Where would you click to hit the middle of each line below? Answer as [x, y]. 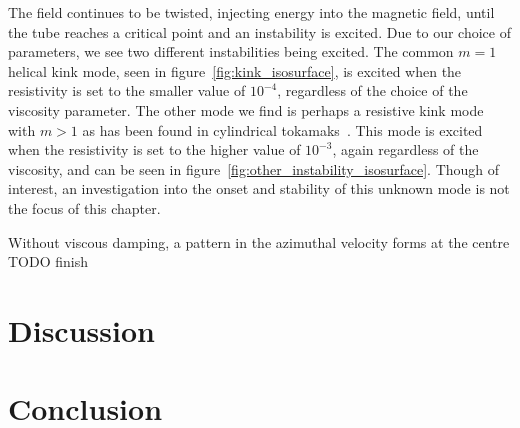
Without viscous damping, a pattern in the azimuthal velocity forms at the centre [259, 241]
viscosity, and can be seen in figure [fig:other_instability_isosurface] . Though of [254, 168]
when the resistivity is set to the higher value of [154, 149]
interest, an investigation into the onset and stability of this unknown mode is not [259, 188]
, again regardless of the [405, 149]
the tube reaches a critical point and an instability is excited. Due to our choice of [259, 31]
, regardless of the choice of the [372, 90]
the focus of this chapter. [84, 207]
